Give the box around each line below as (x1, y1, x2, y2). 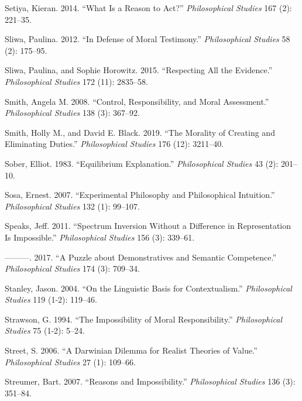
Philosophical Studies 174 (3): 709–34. (5, 262, 140, 275)
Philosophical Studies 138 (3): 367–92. (5, 107, 140, 119)
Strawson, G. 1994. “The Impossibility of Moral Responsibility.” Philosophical (5, 313, 282, 325)
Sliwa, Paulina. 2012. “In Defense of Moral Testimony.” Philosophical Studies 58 (5, 33, 290, 45)
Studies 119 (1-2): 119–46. (5, 293, 97, 306)
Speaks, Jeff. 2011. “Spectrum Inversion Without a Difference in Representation (5, 220, 291, 232)
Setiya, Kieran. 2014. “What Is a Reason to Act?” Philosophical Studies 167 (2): (5, 2, 292, 13)
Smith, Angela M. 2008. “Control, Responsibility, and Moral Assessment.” (5, 95, 269, 107)
